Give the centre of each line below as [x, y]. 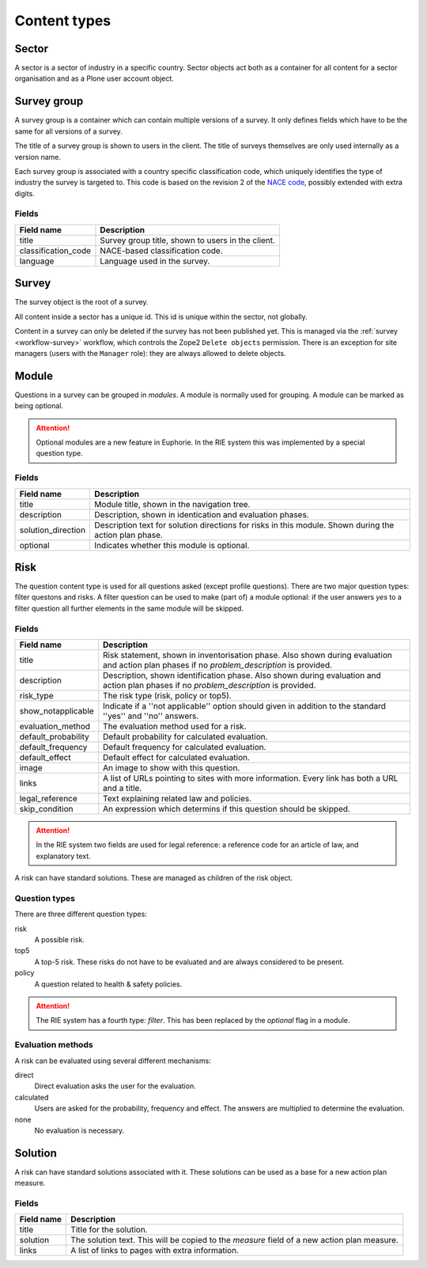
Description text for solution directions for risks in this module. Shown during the [244, 524]
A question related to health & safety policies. [108, 984]
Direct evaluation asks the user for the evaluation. [115, 1086]
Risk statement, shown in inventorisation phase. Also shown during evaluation [248, 655]
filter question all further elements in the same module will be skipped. [129, 608]
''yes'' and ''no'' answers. [151, 716]
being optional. [39, 406]
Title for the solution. [109, 1230]
